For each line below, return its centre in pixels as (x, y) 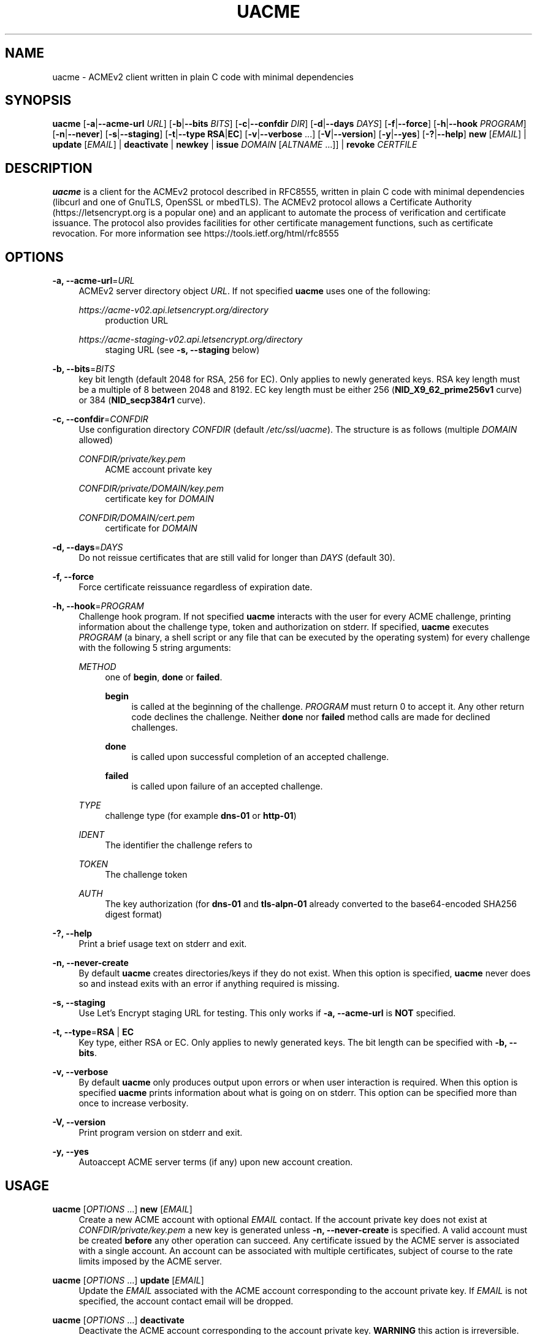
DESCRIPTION (49, 168)
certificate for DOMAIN (151, 528)
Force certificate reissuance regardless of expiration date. (196, 587)
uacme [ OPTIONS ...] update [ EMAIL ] (128, 1280)
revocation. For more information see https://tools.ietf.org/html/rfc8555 (196, 234)
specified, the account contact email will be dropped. (186, 1301)
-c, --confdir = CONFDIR (100, 419)
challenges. (154, 728)
